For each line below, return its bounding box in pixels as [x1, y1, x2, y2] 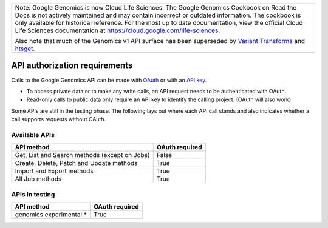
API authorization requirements [11, 61, 133, 71]
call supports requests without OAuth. [11, 116, 106, 123]
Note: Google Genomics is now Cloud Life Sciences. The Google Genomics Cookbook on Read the [15, 4, 297, 12]
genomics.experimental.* [15, 210, 87, 218]
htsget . [15, 44, 35, 53]
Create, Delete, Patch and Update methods [15, 159, 138, 167]
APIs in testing [11, 190, 55, 198]
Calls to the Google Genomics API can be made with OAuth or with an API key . [11, 76, 207, 84]
